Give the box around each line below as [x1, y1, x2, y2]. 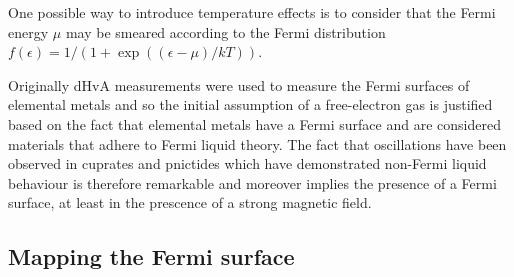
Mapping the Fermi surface [8, 241, 295, 272]
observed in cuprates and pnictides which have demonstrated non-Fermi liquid [8, 153, 487, 174]
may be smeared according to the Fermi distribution [65, 21, 386, 42]
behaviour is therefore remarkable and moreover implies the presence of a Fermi [8, 172, 497, 193]
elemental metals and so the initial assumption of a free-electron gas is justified [8, 94, 493, 115]
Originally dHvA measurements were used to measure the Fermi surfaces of [8, 74, 470, 95]
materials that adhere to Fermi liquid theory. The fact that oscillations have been [8, 133, 507, 154]
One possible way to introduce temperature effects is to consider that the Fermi [8, 2, 496, 22]
